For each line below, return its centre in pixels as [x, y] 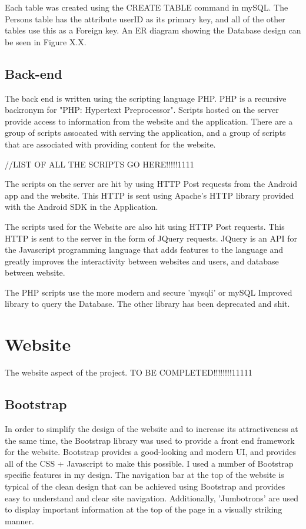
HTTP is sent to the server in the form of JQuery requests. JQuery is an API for [151, 238]
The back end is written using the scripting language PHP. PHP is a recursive [146, 98]
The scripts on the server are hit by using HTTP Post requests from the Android [151, 184]
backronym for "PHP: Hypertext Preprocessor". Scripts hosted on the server [142, 110]
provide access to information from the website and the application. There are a [149, 121]
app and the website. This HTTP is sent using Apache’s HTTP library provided [149, 195]
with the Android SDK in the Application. [82, 207]
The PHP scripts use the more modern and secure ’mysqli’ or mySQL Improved [149, 292]
